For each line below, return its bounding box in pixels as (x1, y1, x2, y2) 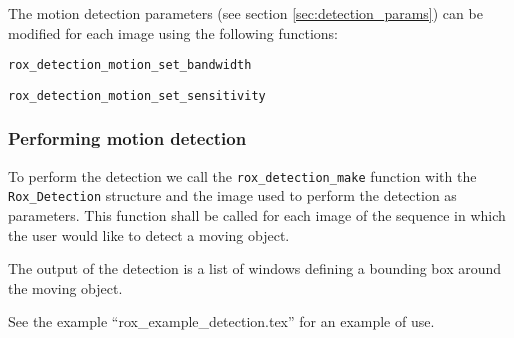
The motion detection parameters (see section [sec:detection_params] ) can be (8, 3, 483, 23)
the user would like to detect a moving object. (8, 224, 290, 245)
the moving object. (8, 277, 123, 298)
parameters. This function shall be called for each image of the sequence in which (8, 205, 506, 226)
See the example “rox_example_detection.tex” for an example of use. (8, 311, 435, 332)
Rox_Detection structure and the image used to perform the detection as (8, 185, 457, 206)
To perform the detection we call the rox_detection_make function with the (8, 165, 477, 186)
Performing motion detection (8, 126, 247, 151)
